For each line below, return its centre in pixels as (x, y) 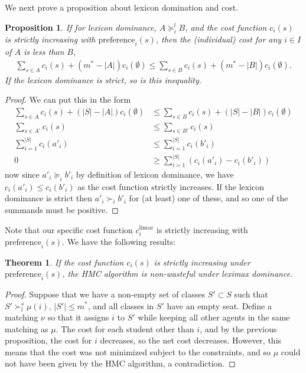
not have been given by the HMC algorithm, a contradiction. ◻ (120, 363)
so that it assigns (78, 317)
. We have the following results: (119, 241)
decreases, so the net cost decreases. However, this (191, 340)
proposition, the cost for (48, 340)
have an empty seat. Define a (219, 305)
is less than (44, 52)
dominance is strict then (48, 198)
